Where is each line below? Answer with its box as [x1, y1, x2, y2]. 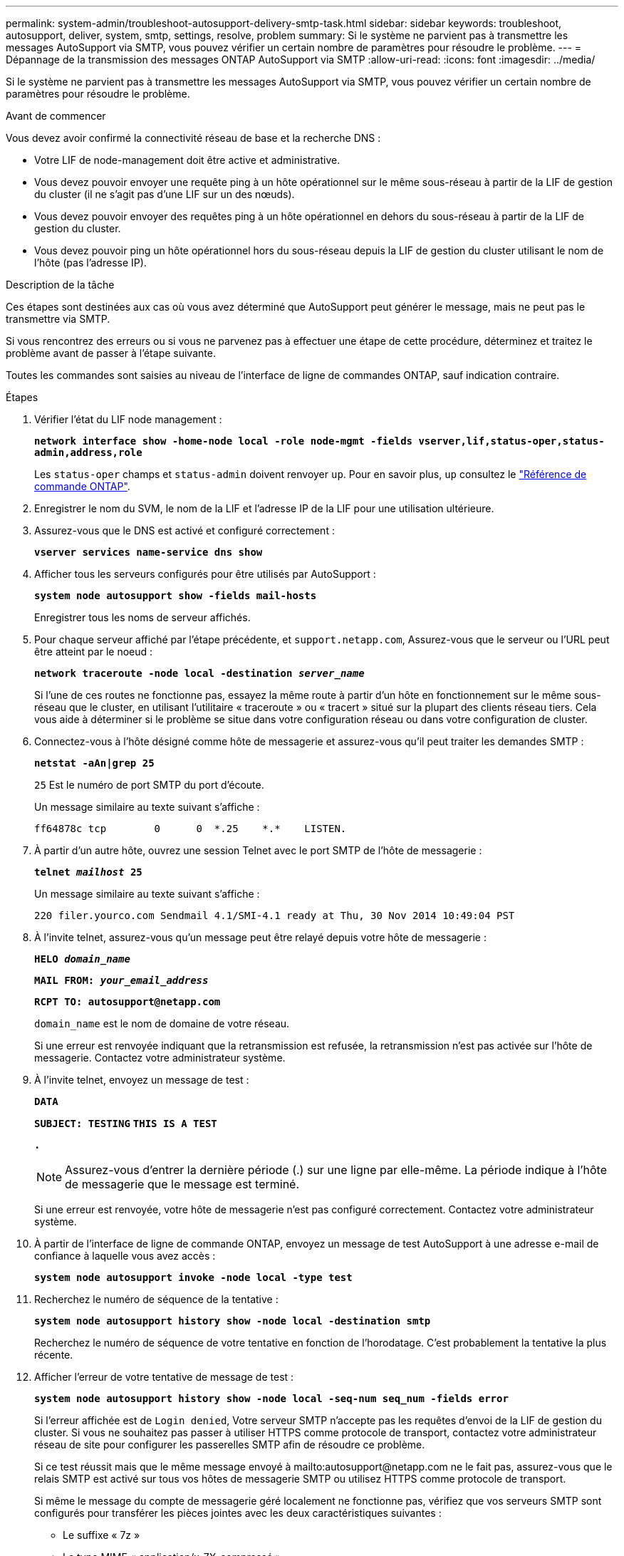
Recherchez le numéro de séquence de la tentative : [34, 1293, 279, 1305]
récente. [34, 1349, 73, 1361]
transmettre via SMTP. [6, 313, 110, 325]
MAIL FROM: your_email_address [34, 975, 209, 986]
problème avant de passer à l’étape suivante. [6, 347, 216, 359]
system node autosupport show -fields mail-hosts [34, 590, 317, 601]
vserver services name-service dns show [34, 546, 263, 558]
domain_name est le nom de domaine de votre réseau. [34, 1017, 290, 1029]
